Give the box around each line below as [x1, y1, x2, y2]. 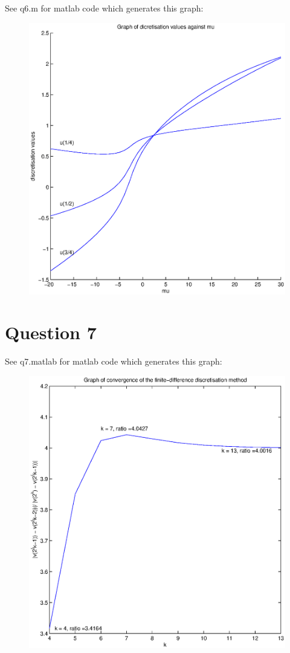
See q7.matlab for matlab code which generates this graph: [5, 355, 222, 368]
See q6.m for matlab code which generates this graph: [5, 2, 204, 14]
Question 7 [5, 320, 97, 345]
